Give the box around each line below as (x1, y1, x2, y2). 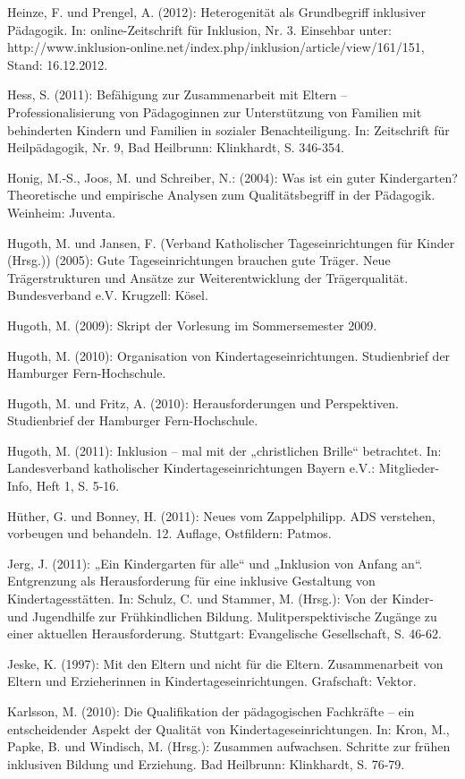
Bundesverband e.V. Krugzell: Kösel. (7, 286, 208, 304)
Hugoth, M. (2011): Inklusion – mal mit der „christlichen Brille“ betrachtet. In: (7, 441, 442, 459)
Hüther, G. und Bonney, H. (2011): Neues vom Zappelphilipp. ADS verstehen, (7, 506, 435, 525)
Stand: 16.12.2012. (7, 55, 108, 73)
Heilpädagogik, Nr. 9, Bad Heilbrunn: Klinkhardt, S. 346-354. (7, 138, 344, 157)
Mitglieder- (378, 458, 440, 477)
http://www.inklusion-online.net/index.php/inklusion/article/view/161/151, (7, 38, 425, 56)
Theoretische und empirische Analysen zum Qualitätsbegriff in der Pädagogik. (7, 185, 435, 204)
